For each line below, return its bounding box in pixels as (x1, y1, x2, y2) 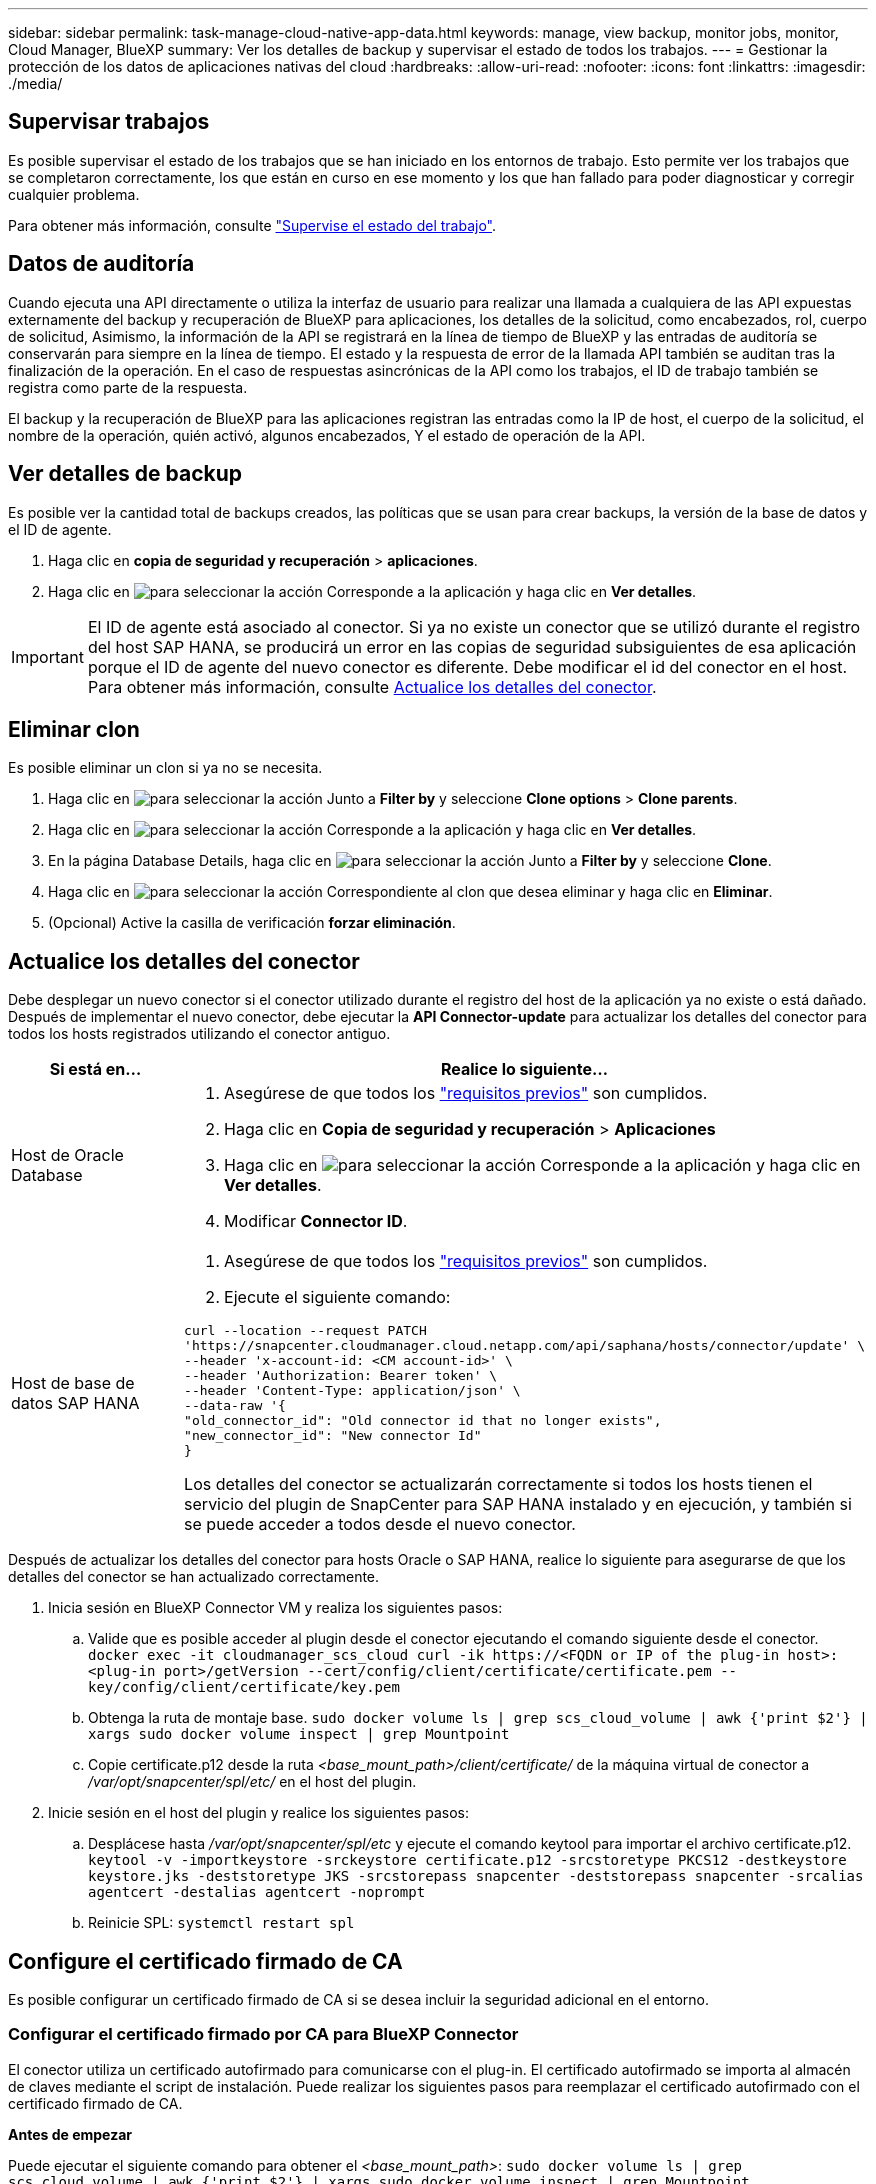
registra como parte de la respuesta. (8, 378, 248, 396)
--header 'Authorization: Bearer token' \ (184, 1368, 498, 1384)
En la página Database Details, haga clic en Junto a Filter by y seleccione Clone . (48, 852, 772, 870)
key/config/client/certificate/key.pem (88, 1679, 400, 1696)
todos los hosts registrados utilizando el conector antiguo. (8, 1025, 391, 1043)
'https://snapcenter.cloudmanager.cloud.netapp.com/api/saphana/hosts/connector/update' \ (184, 1338, 865, 1354)
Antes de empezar (8, 2125, 132, 2143)
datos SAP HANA (11, 1392, 140, 1413)
